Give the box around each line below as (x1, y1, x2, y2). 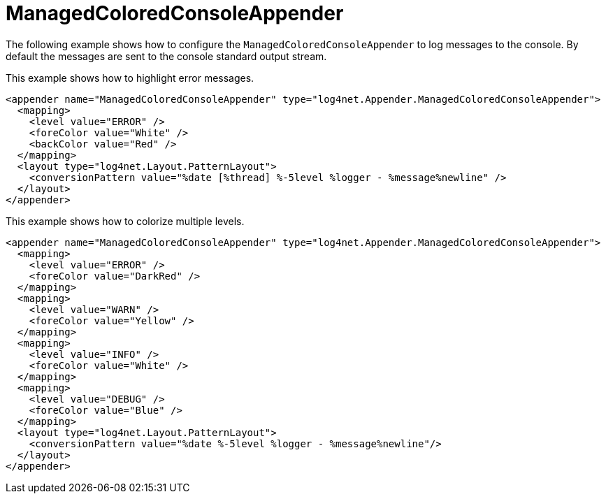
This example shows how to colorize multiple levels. (6, 215, 245, 227)
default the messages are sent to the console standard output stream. (6, 50, 327, 62)
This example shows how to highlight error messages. (6, 71, 254, 84)
